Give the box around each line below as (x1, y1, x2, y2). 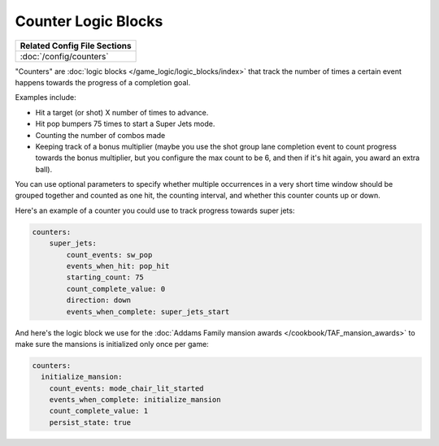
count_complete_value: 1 (49, 406, 149, 416)
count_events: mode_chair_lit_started (49, 383, 204, 393)
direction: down (66, 296, 132, 305)
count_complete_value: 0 (66, 284, 166, 293)
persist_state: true (49, 418, 132, 427)
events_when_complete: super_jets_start (66, 307, 230, 316)
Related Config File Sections (20, 40, 132, 51)
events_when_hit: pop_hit (66, 262, 170, 271)
